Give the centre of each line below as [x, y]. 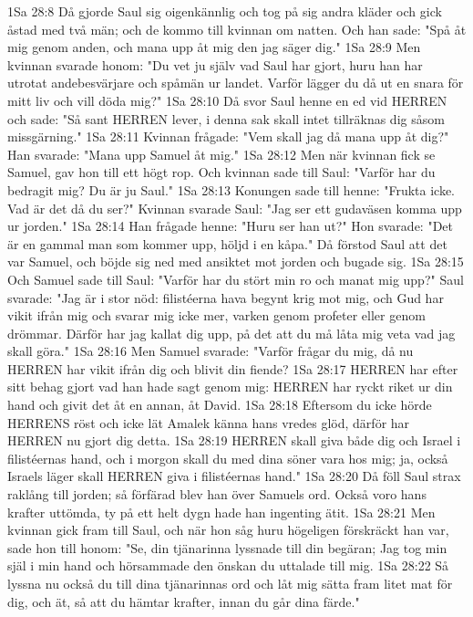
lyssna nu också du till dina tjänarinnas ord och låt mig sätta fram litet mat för [230, 583]
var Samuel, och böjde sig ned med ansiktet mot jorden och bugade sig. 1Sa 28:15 [236, 261]
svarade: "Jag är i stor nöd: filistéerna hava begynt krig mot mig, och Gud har [226, 297]
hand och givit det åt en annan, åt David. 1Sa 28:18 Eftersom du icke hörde [220, 405]
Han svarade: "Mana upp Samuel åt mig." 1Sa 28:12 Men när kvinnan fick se [221, 154]
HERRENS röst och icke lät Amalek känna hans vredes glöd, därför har [209, 422]
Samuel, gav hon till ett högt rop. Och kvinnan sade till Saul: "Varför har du [221, 172]
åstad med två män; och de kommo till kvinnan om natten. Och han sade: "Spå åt [237, 29]
